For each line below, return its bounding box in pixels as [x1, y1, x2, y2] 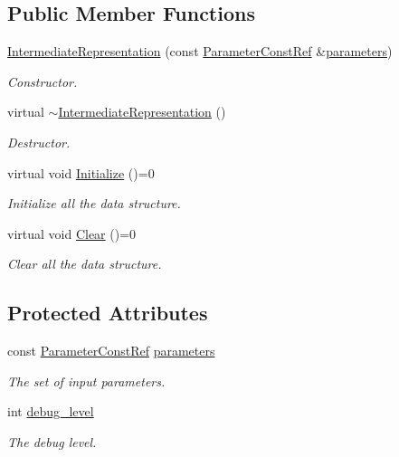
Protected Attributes [7, 299, 208, 327]
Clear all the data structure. [7, 254, 162, 273]
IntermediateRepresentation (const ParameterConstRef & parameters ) [7, 42, 393, 61]
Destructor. [7, 132, 71, 151]
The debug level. [7, 432, 97, 451]
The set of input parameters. [7, 371, 166, 390]
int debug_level [7, 402, 94, 421]
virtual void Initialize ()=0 [7, 163, 155, 182]
